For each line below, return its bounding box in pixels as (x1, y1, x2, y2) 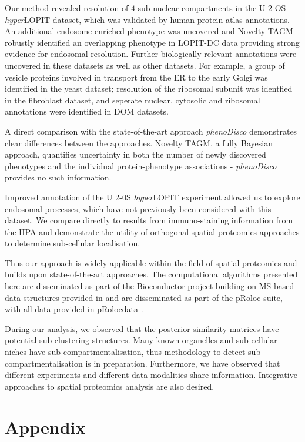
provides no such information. (5, 171, 112, 183)
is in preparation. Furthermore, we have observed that (85, 357, 280, 369)
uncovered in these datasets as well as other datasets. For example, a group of (5, 59, 285, 71)
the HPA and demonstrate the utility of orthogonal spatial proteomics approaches (5, 225, 300, 237)
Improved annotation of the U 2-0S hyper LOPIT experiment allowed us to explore (5, 190, 300, 203)
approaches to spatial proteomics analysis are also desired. (5, 380, 214, 392)
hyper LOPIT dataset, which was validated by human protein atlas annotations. (5, 13, 290, 25)
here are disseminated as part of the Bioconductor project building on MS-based (5, 280, 294, 292)
